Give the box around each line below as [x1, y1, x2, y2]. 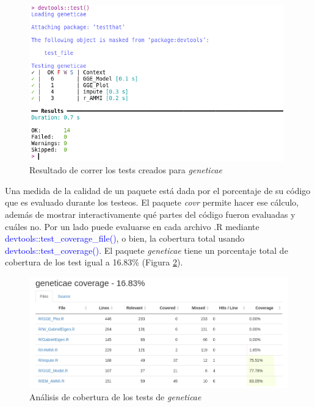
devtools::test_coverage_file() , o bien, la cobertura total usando [5, 232, 245, 245]
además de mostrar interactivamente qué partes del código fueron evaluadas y [5, 208, 295, 221]
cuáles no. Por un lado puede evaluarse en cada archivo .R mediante [5, 220, 259, 232]
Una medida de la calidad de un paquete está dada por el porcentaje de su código [5, 184, 311, 196]
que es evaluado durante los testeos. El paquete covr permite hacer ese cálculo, [5, 196, 299, 209]
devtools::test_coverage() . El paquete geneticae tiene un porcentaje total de [5, 243, 288, 256]
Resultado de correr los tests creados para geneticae [29, 164, 222, 176]
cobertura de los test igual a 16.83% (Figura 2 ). [5, 256, 183, 268]
